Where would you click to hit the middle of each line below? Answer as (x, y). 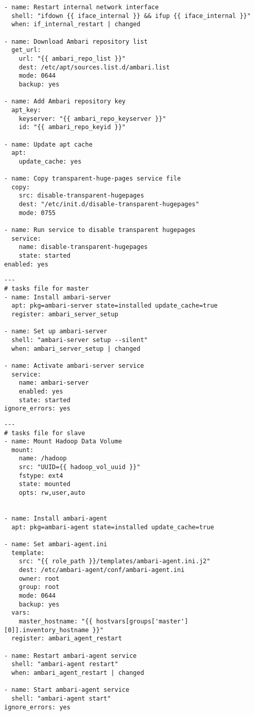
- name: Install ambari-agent (56, 519)
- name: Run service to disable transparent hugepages (100, 230)
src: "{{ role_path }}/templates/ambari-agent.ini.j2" (114, 561)
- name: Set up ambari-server (56, 332)
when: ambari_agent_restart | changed (78, 673)
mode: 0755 (37, 213)
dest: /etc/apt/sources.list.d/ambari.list (94, 67)
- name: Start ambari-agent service (67, 690)
